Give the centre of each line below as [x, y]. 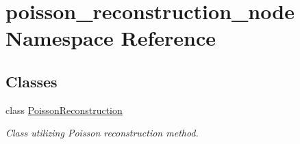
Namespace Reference [111, 38]
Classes [32, 81]
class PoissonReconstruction [64, 110]
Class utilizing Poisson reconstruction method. [102, 133]
